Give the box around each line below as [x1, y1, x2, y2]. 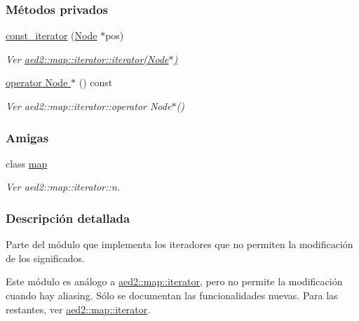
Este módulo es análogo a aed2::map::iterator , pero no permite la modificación [6, 274, 343, 289]
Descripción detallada [6, 209, 130, 226]
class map [6, 156, 48, 170]
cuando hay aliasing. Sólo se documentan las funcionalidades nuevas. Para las [6, 288, 338, 302]
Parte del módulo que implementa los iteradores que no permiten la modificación [6, 237, 353, 252]
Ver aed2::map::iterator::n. [6, 179, 121, 194]
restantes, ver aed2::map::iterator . [6, 301, 151, 316]
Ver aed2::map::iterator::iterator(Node [6, 51, 169, 66]
